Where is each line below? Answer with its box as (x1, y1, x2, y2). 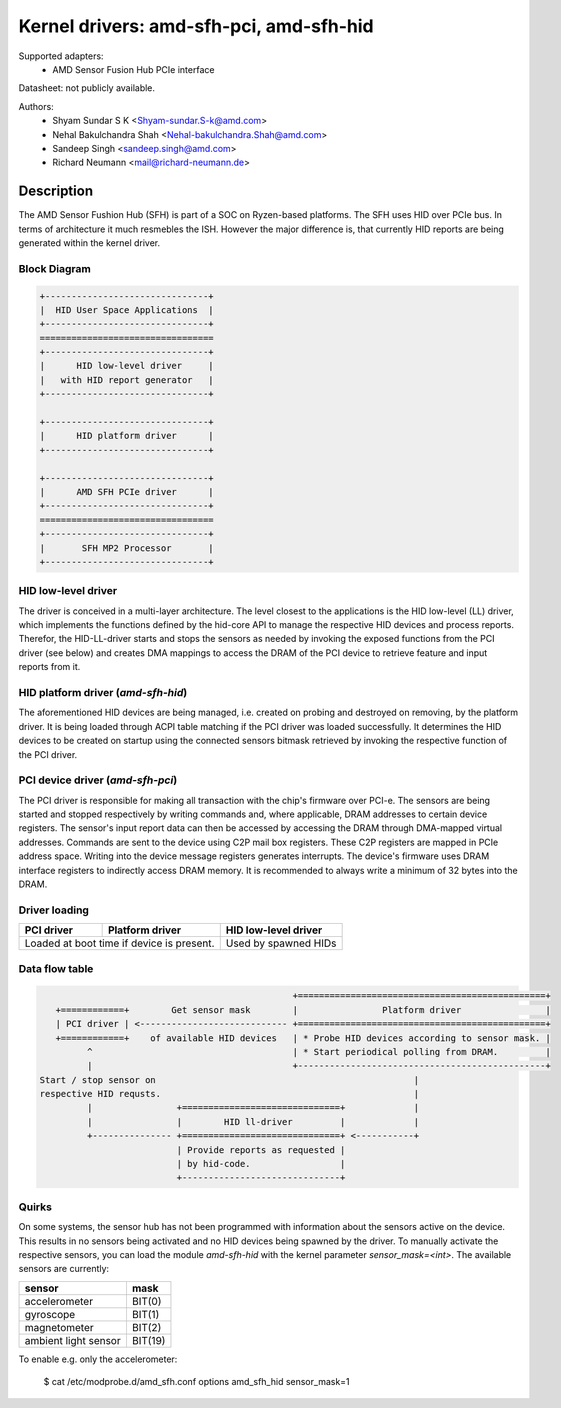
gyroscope (24, 1307, 76, 1321)
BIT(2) (131, 1320, 162, 1334)
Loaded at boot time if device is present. (24, 936, 215, 950)
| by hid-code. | (176, 1158, 346, 1170)
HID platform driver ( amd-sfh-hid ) (18, 686, 188, 699)
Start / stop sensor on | (39, 1074, 420, 1085)
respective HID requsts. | (39, 1088, 420, 1100)
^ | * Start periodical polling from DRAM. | (86, 1046, 552, 1057)
